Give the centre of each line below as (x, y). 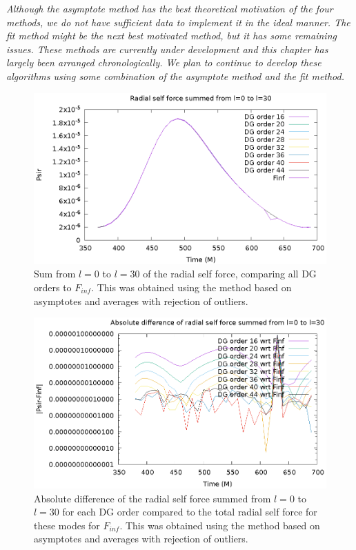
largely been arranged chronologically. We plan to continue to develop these (164, 62)
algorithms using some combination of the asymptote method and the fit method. (176, 76)
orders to (53, 287)
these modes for (67, 525)
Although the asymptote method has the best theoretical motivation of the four (170, 8)
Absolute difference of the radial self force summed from (152, 498)
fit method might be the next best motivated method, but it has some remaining (171, 36)
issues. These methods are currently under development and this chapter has (167, 49)
